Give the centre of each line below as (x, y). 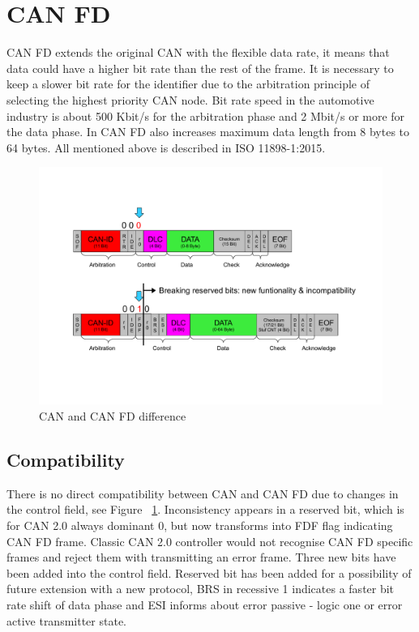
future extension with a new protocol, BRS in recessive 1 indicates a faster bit (201, 589)
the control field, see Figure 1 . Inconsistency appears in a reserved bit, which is (205, 509)
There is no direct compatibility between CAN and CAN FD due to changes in (203, 493)
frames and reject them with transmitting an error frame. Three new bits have (201, 557)
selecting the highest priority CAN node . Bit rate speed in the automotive (190, 99)
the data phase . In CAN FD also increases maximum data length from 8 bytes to (208, 132)
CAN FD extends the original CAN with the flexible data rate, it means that (198, 52)
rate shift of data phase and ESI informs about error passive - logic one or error (205, 604)
